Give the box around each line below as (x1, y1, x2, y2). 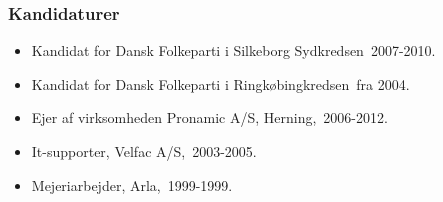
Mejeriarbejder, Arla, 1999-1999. (31, 174, 233, 195)
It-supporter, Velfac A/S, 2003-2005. (31, 141, 257, 161)
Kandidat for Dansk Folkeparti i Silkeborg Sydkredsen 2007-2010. (31, 40, 436, 61)
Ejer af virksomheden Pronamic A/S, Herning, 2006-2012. (31, 107, 388, 128)
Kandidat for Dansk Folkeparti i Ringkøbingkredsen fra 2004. (31, 73, 410, 94)
